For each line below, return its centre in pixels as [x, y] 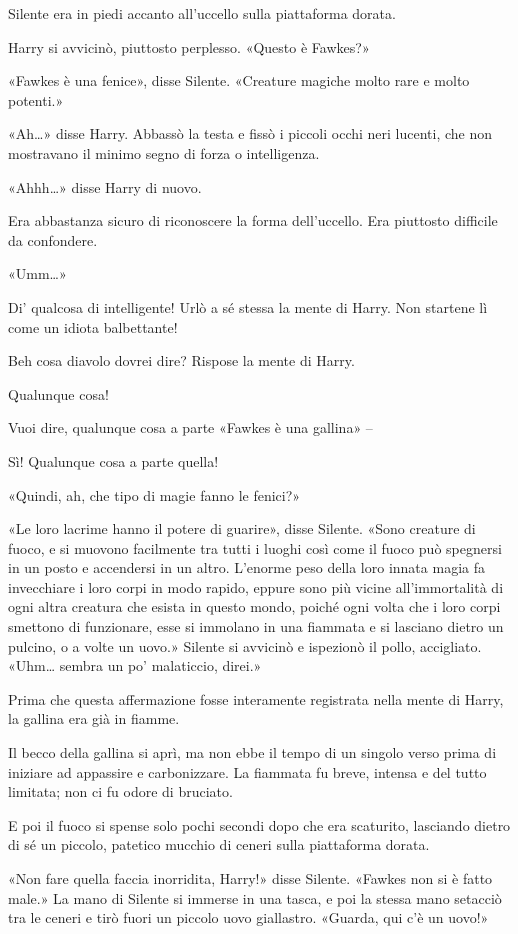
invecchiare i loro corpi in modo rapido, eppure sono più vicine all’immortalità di [256, 586]
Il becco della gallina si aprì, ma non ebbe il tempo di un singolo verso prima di [252, 752]
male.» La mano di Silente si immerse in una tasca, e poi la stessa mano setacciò [255, 897]
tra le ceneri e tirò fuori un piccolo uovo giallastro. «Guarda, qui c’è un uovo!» [248, 917]
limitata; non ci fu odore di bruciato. [120, 791]
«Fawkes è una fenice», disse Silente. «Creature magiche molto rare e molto [239, 80]
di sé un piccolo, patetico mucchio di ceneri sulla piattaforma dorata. [219, 844]
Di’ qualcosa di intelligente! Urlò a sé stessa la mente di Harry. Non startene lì [248, 306]
